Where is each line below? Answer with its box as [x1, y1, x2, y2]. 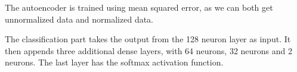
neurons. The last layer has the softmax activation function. [5, 56, 224, 68]
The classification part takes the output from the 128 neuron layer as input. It [5, 33, 291, 45]
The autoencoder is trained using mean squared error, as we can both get [5, 1, 273, 13]
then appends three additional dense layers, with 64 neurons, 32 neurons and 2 [5, 44, 293, 57]
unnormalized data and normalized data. [5, 12, 154, 25]
